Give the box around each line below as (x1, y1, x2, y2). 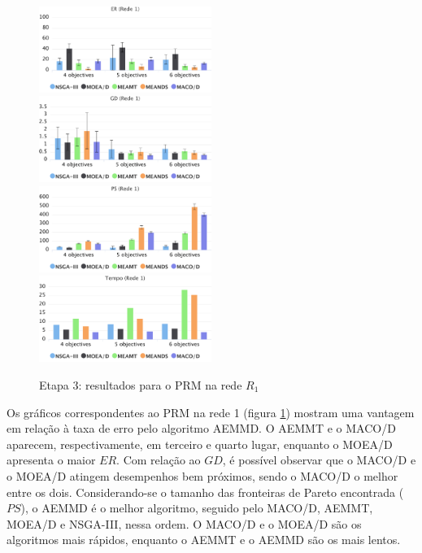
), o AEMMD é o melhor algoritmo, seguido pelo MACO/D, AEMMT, (20, 499, 373, 516)
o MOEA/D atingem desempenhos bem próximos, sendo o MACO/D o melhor (7, 467, 398, 484)
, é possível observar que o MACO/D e (222, 451, 416, 468)
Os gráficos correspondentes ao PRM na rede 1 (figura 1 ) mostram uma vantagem (7, 403, 415, 420)
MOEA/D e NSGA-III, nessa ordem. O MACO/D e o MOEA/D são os (7, 515, 362, 532)
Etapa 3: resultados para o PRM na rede (39, 376, 242, 393)
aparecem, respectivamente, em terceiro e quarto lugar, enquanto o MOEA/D (7, 435, 393, 452)
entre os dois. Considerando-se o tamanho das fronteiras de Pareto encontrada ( (7, 483, 404, 500)
